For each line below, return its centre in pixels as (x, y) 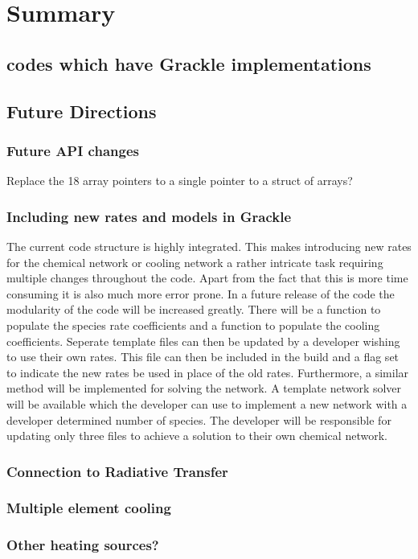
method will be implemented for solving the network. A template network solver (204, 388)
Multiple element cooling (89, 508)
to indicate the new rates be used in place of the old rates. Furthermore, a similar (208, 372)
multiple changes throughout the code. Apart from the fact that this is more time (207, 278)
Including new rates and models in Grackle (149, 216)
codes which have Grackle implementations (189, 63)
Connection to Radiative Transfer (117, 471)
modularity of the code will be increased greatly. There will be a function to (194, 309)
